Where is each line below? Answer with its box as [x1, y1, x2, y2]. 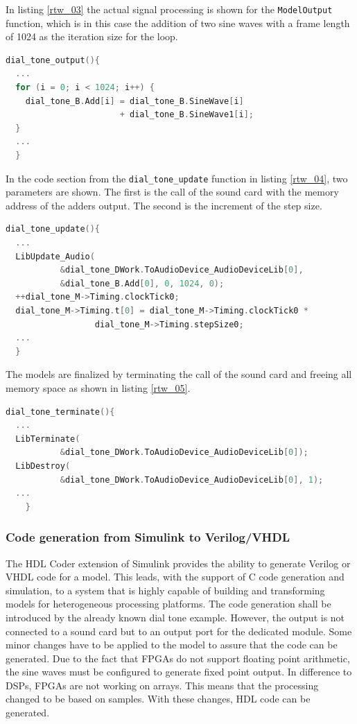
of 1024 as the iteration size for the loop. [6, 29, 178, 44]
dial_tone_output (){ [6, 55, 101, 65]
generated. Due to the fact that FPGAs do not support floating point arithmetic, [6, 650, 350, 665]
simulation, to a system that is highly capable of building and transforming [6, 583, 325, 597]
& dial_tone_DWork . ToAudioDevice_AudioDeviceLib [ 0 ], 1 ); [60, 474, 324, 485]
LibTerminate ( [15, 433, 80, 444]
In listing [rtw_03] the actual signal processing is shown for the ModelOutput [6, 2, 333, 16]
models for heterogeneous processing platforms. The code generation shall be [6, 596, 331, 611]
